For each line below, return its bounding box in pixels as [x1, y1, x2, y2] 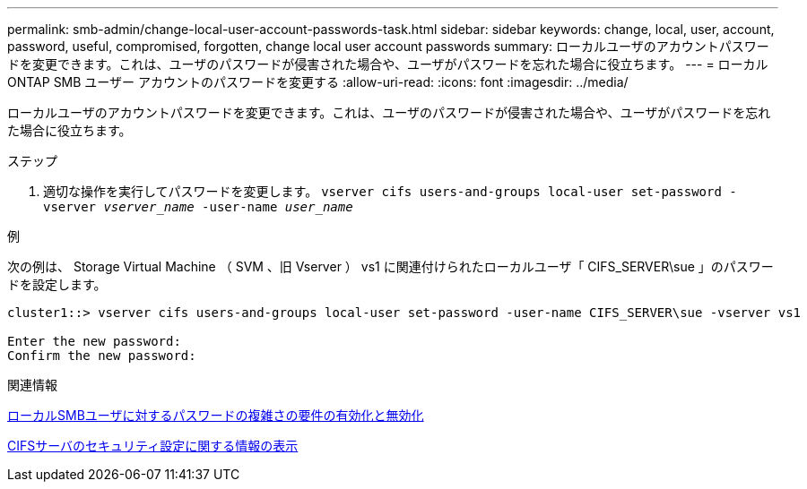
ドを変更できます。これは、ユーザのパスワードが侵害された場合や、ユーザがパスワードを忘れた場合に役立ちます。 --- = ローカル [7, 56, 768, 72]
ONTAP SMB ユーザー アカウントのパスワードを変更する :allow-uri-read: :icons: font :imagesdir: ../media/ [7, 74, 629, 90]
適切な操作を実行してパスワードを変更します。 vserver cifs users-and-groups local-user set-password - [43, 184, 737, 199]
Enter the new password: [7, 334, 181, 348]
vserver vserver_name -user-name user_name [43, 200, 353, 214]
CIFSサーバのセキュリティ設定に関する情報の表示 [7, 438, 299, 453]
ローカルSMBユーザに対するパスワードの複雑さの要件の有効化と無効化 [7, 407, 424, 423]
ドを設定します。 [7, 277, 107, 292]
